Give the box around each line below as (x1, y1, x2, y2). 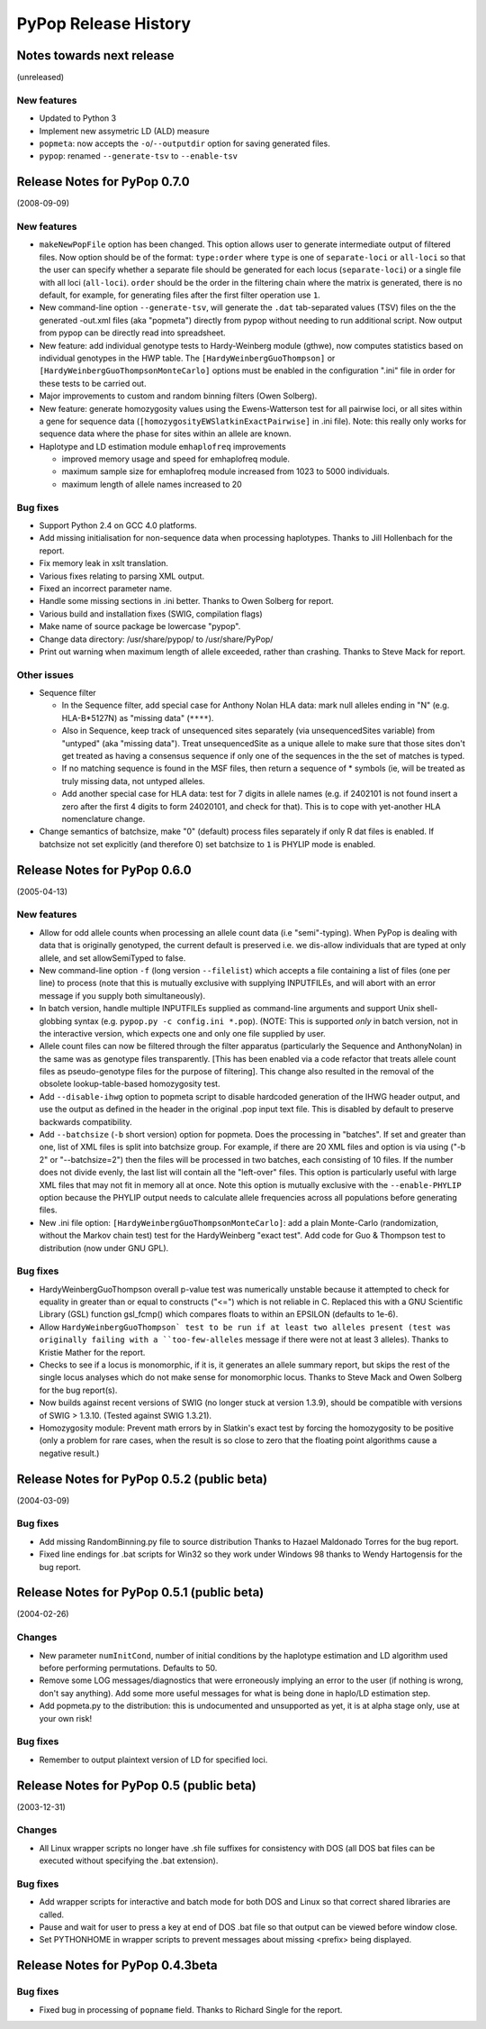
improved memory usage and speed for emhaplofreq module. (61, 453, 290, 464)
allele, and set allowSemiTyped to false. (39, 952, 186, 964)
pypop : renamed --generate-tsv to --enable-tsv (39, 151, 238, 161)
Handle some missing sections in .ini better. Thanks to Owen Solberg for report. (39, 596, 335, 607)
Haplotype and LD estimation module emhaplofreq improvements (39, 441, 287, 452)
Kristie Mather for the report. (39, 1347, 146, 1357)
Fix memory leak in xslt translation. (39, 558, 168, 569)
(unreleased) (16, 72, 65, 83)
